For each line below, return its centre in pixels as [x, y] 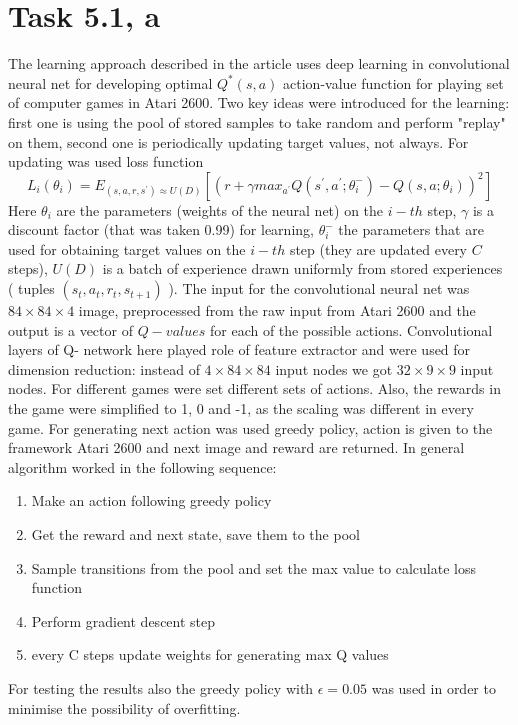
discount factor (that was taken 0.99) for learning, [161, 229]
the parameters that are [411, 229]
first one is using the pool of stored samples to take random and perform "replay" [257, 121]
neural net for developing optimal [110, 82]
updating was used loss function [106, 161]
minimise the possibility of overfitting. [124, 707]
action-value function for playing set [393, 82]
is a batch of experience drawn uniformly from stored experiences [302, 268]
